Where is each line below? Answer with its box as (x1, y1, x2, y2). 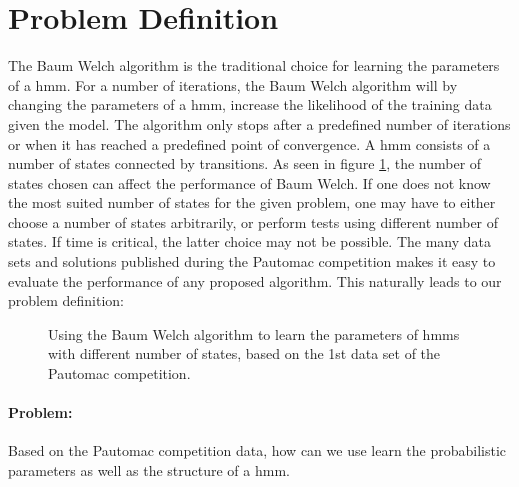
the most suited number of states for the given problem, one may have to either (8, 192, 496, 213)
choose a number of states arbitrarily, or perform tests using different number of (8, 211, 499, 232)
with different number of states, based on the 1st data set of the (48, 343, 441, 364)
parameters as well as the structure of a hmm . (8, 460, 290, 481)
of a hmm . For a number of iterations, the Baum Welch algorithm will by (8, 74, 458, 95)
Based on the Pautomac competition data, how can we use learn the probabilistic (8, 440, 507, 461)
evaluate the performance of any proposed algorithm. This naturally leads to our (8, 270, 502, 291)
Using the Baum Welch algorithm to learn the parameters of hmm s (48, 323, 460, 344)
